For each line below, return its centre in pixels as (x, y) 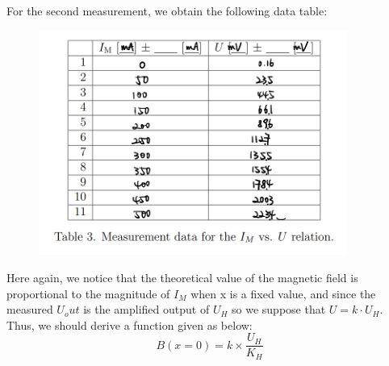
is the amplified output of (146, 309)
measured (30, 309)
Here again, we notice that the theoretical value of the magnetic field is (182, 277)
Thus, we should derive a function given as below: (130, 324)
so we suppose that (279, 309)
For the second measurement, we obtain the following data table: (167, 10)
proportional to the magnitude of (88, 293)
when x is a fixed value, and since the (283, 293)
